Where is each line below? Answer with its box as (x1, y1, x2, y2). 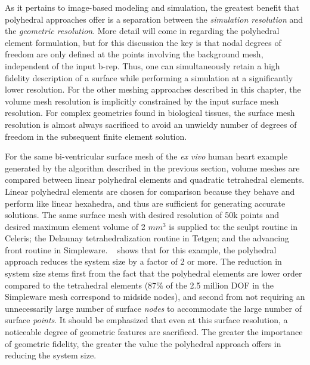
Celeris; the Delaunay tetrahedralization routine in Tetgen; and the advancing (5, 232, 289, 244)
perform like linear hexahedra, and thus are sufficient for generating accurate (5, 197, 286, 209)
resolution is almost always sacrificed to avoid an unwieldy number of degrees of (5, 118, 297, 130)
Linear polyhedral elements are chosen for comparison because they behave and (5, 185, 295, 197)
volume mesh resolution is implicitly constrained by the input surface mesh (5, 94, 279, 107)
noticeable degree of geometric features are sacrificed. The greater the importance (5, 326, 303, 338)
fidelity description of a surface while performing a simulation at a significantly (5, 71, 293, 84)
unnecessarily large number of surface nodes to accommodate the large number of (5, 302, 302, 314)
